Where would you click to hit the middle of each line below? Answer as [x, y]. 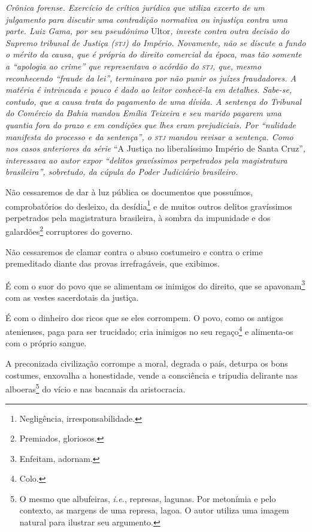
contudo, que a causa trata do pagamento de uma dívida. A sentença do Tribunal [154, 101]
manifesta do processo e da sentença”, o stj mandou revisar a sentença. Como [149, 136]
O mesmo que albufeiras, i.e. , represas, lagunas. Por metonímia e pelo [148, 498]
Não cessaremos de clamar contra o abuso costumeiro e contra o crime [134, 251]
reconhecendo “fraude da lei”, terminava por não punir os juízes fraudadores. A [151, 78]
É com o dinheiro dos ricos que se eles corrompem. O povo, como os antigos [144, 317]
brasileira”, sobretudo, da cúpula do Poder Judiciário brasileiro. [122, 172]
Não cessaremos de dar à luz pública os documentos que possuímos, [129, 191]
